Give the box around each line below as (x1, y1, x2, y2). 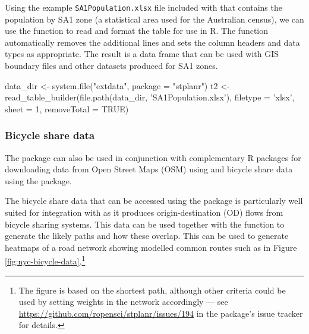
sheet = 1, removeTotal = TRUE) (5, 102, 129, 115)
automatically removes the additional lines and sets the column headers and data (5, 36, 300, 48)
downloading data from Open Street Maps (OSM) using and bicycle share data (5, 163, 293, 175)
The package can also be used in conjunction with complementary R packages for (5, 151, 301, 163)
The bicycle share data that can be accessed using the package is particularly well (5, 194, 303, 207)
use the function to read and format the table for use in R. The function (5, 24, 269, 37)
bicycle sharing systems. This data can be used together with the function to (5, 218, 285, 230)
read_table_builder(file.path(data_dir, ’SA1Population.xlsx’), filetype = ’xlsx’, (5, 91, 295, 103)
